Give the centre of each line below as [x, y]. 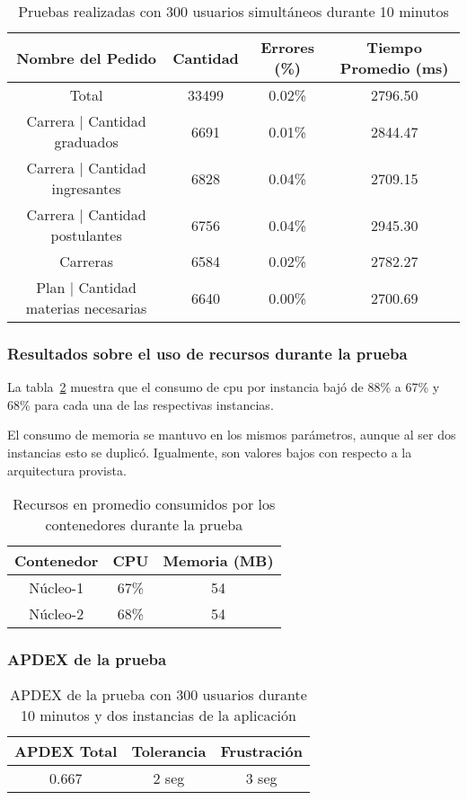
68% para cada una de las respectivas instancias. [141, 404]
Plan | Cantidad [86, 287]
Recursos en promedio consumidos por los [144, 504]
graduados [86, 142]
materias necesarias [86, 308]
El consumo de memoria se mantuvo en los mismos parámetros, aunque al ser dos [232, 435]
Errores [287, 47]
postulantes [86, 235]
